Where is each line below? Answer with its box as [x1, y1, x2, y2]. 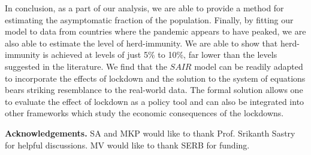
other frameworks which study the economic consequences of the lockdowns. [5, 107, 284, 119]
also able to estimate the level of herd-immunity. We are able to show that [5, 36, 278, 49]
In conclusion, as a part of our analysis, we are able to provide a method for [5, 2, 284, 14]
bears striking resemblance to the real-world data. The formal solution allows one [5, 83, 303, 96]
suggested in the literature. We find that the [5, 60, 167, 72]
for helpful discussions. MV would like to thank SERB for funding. [5, 138, 250, 151]
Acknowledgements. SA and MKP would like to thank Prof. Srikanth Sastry [5, 126, 295, 139]
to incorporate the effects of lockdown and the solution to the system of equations [5, 72, 306, 84]
